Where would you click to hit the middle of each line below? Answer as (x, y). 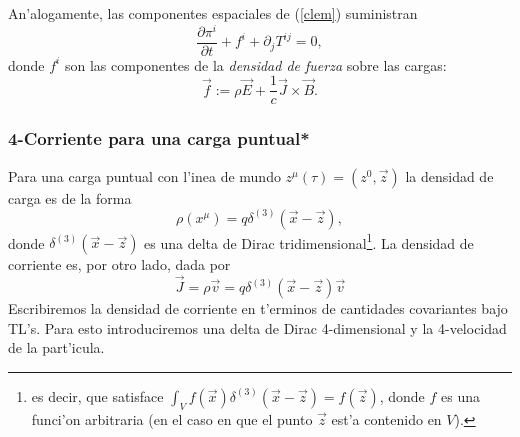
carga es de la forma (70, 197)
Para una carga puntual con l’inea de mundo (144, 175)
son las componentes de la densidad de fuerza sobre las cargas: (255, 64)
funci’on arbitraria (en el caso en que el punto (172, 418)
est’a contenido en (386, 418)
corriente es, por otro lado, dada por (119, 264)
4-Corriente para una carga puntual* (159, 138)
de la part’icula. (56, 347)
